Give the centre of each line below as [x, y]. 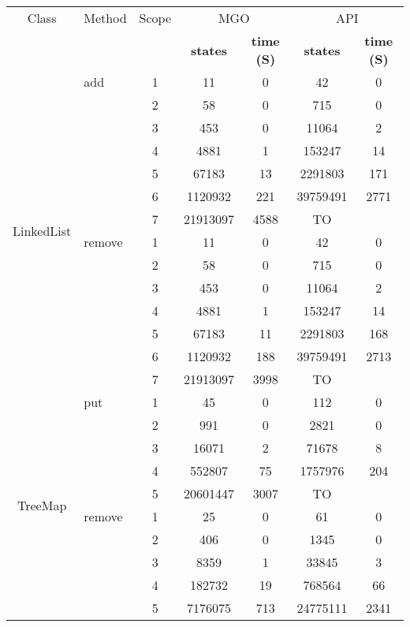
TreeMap [42, 505]
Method [105, 18]
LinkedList [42, 230]
